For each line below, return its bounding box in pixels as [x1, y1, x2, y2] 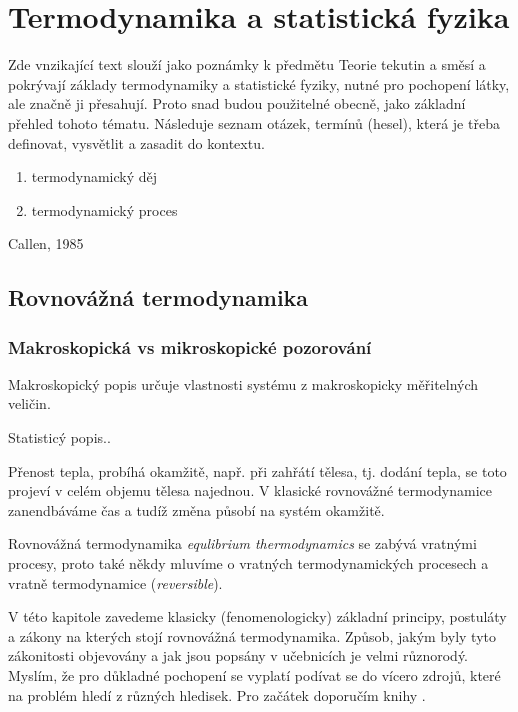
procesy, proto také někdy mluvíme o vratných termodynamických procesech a [8, 553, 489, 574]
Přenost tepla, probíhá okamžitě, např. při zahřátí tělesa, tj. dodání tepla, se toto [8, 460, 507, 481]
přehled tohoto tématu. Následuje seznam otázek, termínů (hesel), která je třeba [8, 112, 500, 133]
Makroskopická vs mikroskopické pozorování [8, 334, 372, 359]
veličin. [8, 393, 51, 414]
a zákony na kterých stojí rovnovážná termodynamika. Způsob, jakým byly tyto [8, 625, 496, 646]
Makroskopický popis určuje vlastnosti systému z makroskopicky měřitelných [8, 373, 479, 394]
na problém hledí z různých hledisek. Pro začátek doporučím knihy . [8, 684, 426, 705]
